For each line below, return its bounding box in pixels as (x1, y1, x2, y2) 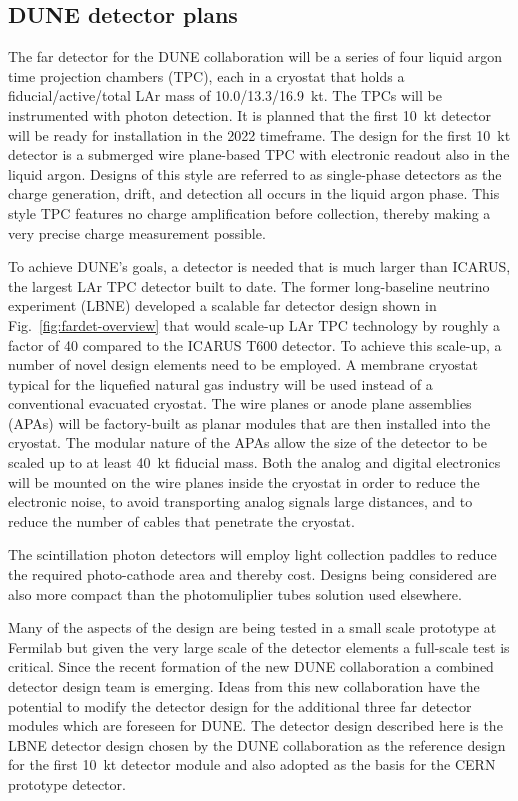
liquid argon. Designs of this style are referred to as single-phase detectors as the (8, 163, 502, 184)
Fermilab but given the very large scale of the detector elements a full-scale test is (8, 636, 510, 657)
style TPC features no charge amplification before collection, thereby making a (8, 202, 491, 223)
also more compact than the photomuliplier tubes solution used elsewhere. (8, 583, 462, 604)
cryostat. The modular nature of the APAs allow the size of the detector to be (8, 432, 487, 453)
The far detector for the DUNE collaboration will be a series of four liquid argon (8, 46, 502, 67)
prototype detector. (8, 773, 126, 794)
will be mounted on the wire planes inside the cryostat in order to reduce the (8, 471, 480, 492)
